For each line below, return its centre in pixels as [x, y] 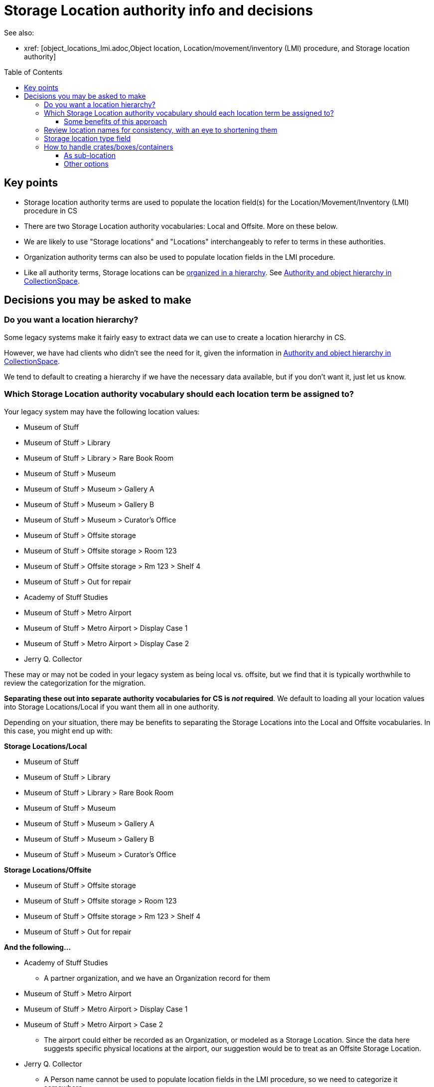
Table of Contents [33, 72]
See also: [19, 32]
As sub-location [90, 155]
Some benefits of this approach [116, 121]
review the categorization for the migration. [75, 683]
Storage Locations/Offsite [48, 870]
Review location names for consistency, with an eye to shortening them [161, 130]
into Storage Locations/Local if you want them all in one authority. [112, 707]
